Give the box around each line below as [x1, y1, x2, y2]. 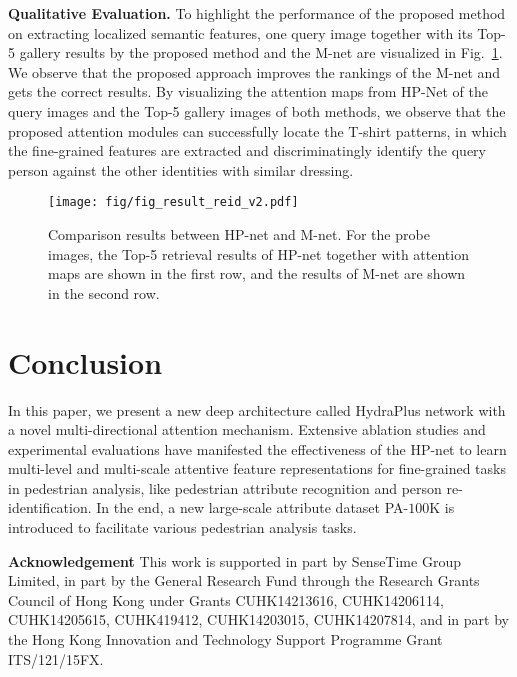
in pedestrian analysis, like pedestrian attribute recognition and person [8, 477, 442, 498]
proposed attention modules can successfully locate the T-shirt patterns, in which [8, 120, 507, 141]
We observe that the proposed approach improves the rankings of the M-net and [8, 61, 501, 82]
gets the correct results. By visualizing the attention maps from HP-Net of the [8, 81, 489, 102]
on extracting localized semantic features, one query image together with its [8, 22, 473, 43]
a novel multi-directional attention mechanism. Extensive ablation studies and [8, 419, 486, 440]
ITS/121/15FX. [8, 648, 104, 669]
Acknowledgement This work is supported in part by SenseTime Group [8, 550, 461, 571]
